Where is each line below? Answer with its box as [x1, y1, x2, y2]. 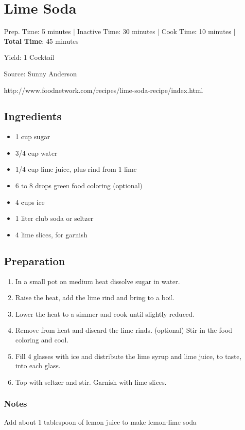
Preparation [4, 253, 65, 268]
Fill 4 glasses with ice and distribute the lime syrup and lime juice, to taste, [15, 351, 242, 361]
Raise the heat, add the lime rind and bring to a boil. [15, 292, 175, 303]
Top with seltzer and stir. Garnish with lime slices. [15, 376, 167, 387]
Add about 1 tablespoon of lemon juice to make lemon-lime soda [4, 416, 197, 427]
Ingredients [4, 108, 62, 124]
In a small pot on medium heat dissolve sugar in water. [15, 276, 180, 286]
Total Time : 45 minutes [4, 36, 79, 46]
